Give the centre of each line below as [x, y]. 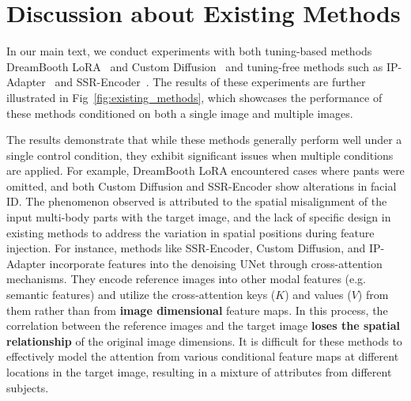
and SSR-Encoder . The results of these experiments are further [210, 82]
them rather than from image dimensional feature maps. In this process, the [197, 310]
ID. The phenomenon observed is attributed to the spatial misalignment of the [197, 201]
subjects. [28, 387]
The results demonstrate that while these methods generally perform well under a [204, 140]
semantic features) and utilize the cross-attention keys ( [141, 295]
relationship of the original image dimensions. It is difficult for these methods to [204, 340]
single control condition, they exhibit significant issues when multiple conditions [200, 155]
